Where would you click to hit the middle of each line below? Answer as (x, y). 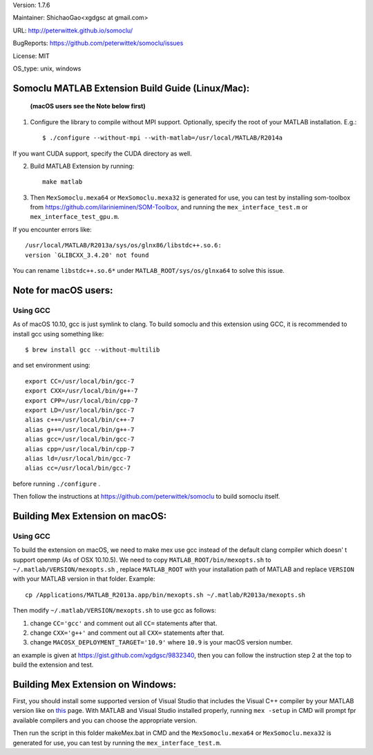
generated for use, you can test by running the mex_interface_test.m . (117, 743)
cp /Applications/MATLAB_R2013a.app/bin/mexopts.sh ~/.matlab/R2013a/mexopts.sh (165, 595)
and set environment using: (52, 365)
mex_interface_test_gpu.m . (75, 217)
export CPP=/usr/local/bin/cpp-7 (82, 400)
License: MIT (31, 56)
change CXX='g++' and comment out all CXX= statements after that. (127, 633)
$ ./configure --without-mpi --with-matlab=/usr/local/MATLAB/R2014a (163, 138)
